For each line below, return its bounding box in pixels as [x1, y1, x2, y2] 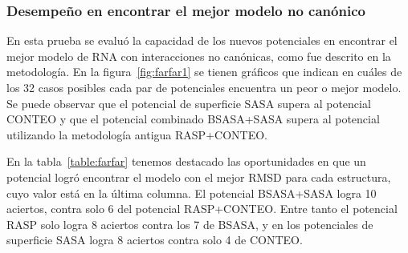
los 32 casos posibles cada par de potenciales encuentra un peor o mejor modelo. [6, 79, 402, 95]
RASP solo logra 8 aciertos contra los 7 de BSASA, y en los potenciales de [6, 215, 373, 232]
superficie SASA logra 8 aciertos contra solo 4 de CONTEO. [6, 231, 303, 248]
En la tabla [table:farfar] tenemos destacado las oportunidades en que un [6, 153, 366, 170]
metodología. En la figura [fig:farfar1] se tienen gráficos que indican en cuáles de [6, 63, 402, 80]
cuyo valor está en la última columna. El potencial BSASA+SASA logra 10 [6, 184, 377, 201]
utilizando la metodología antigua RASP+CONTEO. [6, 126, 267, 143]
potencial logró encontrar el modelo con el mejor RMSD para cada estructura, [6, 168, 391, 185]
